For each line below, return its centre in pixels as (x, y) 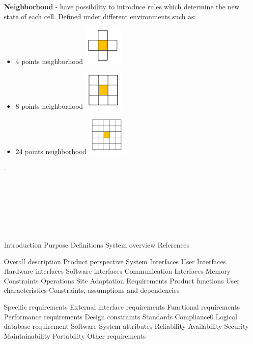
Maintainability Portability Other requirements (75, 335)
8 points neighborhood (49, 106)
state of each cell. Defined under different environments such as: (100, 16)
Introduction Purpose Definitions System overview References (97, 245)
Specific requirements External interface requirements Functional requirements (122, 307)
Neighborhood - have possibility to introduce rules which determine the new (122, 6)
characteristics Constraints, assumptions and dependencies (92, 290)
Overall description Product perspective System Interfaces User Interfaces (115, 261)
